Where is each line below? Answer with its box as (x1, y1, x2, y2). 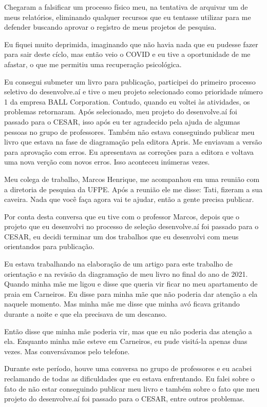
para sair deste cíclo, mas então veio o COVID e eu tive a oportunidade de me (4, 49, 251, 59)
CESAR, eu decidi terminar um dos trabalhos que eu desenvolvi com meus (4, 231, 239, 241)
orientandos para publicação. (4, 241, 94, 252)
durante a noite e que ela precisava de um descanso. (4, 309, 167, 319)
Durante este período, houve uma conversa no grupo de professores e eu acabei (4, 363, 252, 374)
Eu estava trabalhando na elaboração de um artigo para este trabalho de (4, 258, 233, 269)
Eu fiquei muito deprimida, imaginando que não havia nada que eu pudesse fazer (4, 38, 258, 49)
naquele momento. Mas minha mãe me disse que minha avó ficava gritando (4, 298, 240, 309)
